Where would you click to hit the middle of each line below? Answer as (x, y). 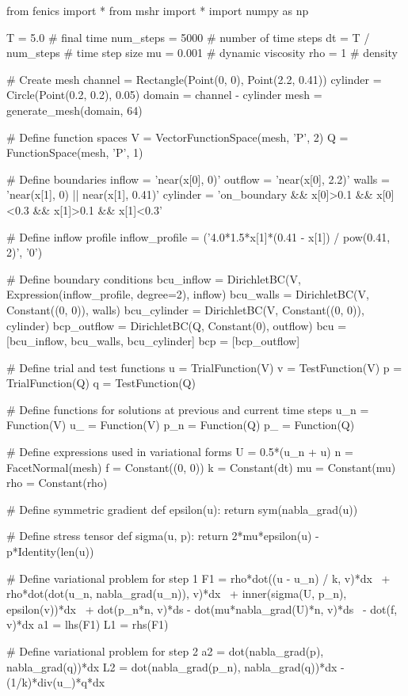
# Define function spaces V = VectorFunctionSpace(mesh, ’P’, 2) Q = (177, 137)
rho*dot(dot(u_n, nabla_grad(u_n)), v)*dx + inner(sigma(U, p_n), (177, 593)
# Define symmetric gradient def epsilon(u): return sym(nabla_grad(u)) (182, 509)
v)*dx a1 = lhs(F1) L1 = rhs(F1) (88, 624)
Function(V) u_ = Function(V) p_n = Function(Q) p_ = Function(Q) (181, 425)
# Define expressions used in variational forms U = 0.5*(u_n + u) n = (180, 452)
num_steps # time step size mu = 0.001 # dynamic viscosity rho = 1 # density (202, 53)
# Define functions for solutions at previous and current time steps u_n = (188, 409)
